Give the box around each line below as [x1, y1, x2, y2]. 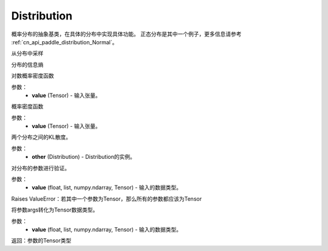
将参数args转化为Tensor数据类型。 [11, 206, 98, 213]
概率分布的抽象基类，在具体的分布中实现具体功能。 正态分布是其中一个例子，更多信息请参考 [11, 30, 242, 38]
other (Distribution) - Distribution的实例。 [32, 153, 136, 161]
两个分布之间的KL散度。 [11, 133, 72, 141]
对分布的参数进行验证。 [11, 164, 70, 172]
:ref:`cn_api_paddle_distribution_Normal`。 [11, 38, 118, 45]
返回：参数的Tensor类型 [11, 237, 72, 244]
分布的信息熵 [11, 61, 44, 68]
